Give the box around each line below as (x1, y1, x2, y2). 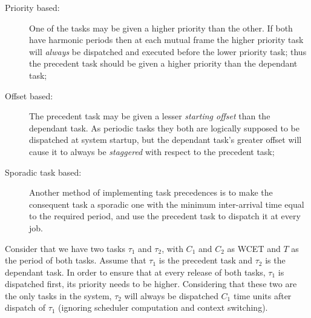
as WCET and (227, 242, 281, 254)
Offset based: (5, 89, 53, 102)
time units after (233, 289, 292, 302)
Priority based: (5, 1, 60, 13)
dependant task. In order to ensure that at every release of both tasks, (5, 265, 266, 278)
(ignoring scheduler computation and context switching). (58, 301, 268, 314)
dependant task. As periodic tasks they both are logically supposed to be (29, 121, 300, 134)
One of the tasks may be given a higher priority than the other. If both (29, 21, 293, 34)
